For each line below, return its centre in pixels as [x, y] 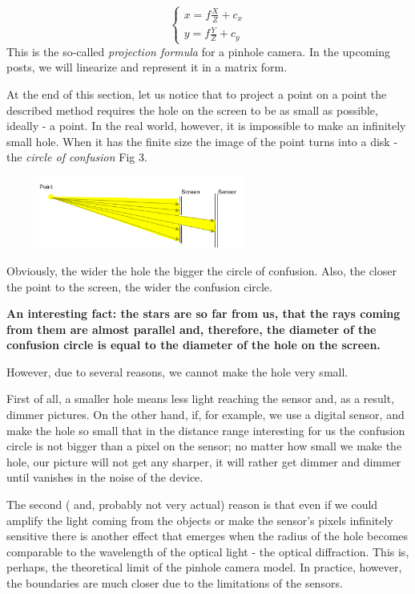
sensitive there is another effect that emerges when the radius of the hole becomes [207, 536]
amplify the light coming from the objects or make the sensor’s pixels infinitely [200, 520]
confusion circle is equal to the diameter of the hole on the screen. [193, 345]
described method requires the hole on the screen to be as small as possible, [192, 110]
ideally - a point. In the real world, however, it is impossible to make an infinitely [206, 126]
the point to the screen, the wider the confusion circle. [139, 286]
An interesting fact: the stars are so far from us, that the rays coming [203, 313]
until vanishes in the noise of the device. [105, 477]
